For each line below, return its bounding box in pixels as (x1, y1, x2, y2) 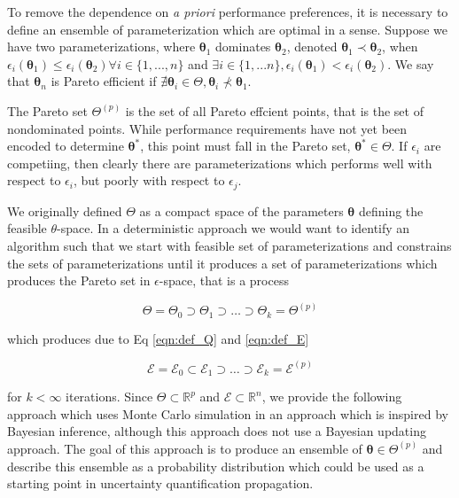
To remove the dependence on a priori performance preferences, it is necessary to (7, 3, 448, 20)
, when (382, 37, 418, 56)
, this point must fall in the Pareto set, (140, 136, 351, 155)
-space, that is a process (159, 271, 289, 290)
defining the (358, 201, 424, 220)
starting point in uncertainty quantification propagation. (7, 474, 314, 493)
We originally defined (7, 201, 122, 220)
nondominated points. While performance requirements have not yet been (7, 119, 408, 137)
